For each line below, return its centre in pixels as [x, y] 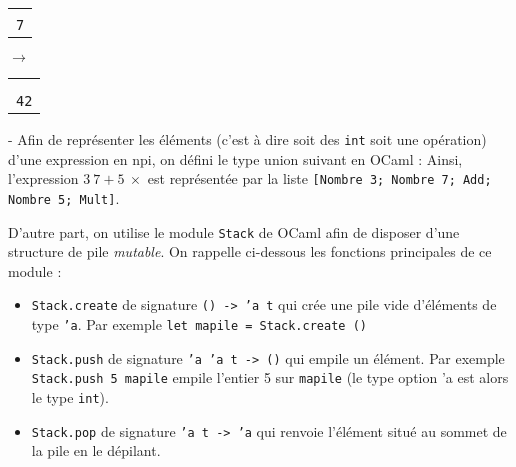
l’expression [43, 178]
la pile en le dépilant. [96, 450]
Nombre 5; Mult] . [64, 197]
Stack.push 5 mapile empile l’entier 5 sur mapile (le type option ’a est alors [270, 377]
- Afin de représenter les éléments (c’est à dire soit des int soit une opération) [247, 139]
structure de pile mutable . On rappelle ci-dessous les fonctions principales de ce [250, 251]
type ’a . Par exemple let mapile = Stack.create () [199, 324]
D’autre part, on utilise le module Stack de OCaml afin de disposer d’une [234, 231]
